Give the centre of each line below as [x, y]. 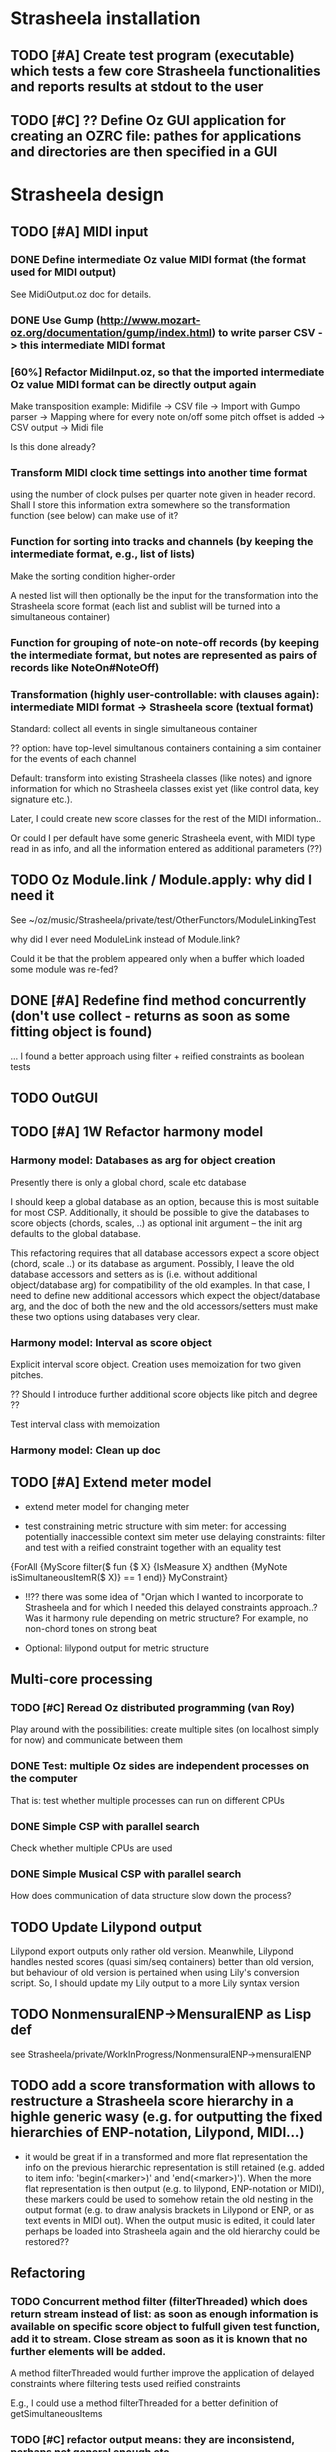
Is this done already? [53, 447]
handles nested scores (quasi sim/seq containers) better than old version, [162, 1961]
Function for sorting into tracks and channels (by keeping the [162, 542]
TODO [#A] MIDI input [79, 231]
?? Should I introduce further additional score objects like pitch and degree [164, 1394]
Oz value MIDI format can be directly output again [133, 384]
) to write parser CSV [263, 332]
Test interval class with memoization [85, 1424]
